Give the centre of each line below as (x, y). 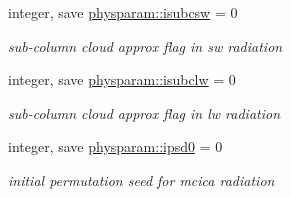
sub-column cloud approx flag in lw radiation (144, 112)
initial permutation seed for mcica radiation (141, 179)
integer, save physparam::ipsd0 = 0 (115, 146)
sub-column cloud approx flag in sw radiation (145, 45)
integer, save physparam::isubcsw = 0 (123, 12)
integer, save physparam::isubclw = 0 (122, 79)
